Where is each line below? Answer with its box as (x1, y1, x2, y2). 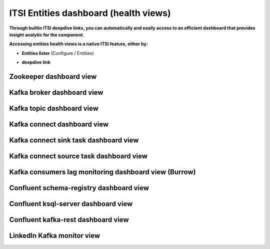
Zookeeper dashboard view (9, 72, 97, 81)
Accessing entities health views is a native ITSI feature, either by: (9, 41, 148, 47)
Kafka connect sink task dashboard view (9, 136, 139, 144)
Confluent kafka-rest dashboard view (9, 216, 129, 224)
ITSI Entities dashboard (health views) (9, 7, 171, 18)
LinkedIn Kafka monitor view (9, 232, 100, 240)
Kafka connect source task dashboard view (9, 152, 147, 160)
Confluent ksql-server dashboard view (9, 200, 133, 208)
